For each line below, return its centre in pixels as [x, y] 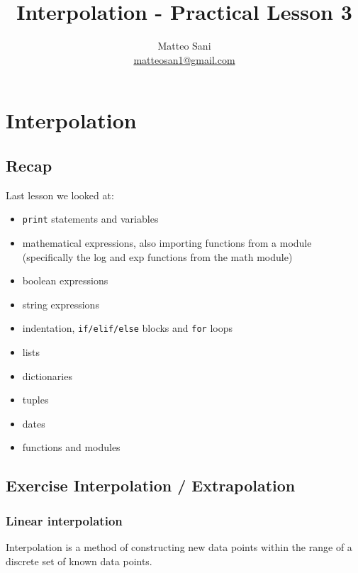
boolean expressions [65, 280]
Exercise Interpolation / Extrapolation [151, 485]
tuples [35, 400]
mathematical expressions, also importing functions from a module [167, 242]
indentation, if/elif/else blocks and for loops [127, 328]
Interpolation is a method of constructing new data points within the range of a [179, 546]
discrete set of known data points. [79, 561]
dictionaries [47, 375]
